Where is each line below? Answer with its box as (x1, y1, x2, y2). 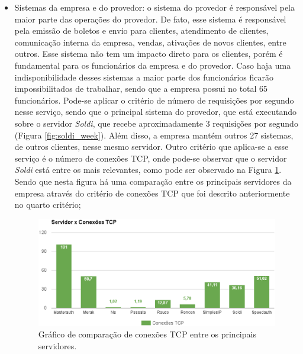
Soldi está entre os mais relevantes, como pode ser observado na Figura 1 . (14, 163, 282, 176)
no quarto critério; (14, 198, 81, 211)
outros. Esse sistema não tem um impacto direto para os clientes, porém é (14, 47, 283, 60)
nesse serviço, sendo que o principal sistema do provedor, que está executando (14, 105, 297, 118)
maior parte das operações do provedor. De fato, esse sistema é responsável (14, 12, 286, 25)
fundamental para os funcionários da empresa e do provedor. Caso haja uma (14, 59, 291, 71)
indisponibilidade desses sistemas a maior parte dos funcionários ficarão (14, 70, 273, 83)
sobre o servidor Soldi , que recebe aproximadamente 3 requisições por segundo (14, 117, 298, 129)
